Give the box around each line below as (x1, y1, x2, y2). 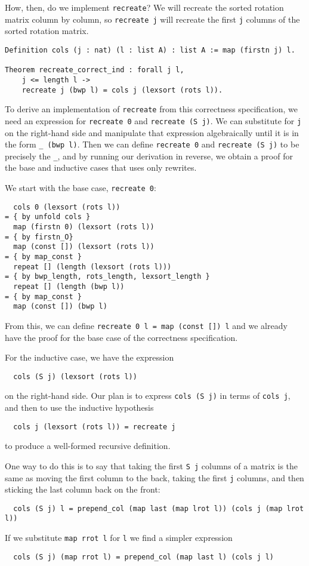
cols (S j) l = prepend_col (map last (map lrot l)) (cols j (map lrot (13, 504, 304, 513)
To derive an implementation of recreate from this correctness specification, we (5, 103, 298, 115)
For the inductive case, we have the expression (5, 351, 174, 364)
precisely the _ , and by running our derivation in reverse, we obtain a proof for (5, 149, 293, 162)
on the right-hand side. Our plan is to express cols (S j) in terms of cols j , (5, 389, 291, 402)
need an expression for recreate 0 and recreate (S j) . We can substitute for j (5, 114, 302, 127)
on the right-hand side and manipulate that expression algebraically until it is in (5, 126, 299, 139)
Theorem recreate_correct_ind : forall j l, (5, 66, 184, 75)
